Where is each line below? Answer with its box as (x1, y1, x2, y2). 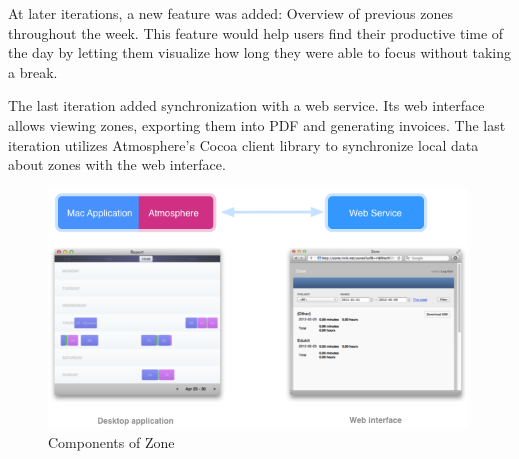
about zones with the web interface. (8, 154, 226, 175)
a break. (8, 61, 58, 82)
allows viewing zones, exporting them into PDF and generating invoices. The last (8, 114, 506, 135)
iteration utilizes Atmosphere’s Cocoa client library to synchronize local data (8, 134, 479, 155)
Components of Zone (48, 432, 175, 453)
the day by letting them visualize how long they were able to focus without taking (8, 42, 512, 63)
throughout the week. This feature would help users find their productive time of (8, 22, 504, 43)
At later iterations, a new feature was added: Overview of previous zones (8, 3, 453, 23)
